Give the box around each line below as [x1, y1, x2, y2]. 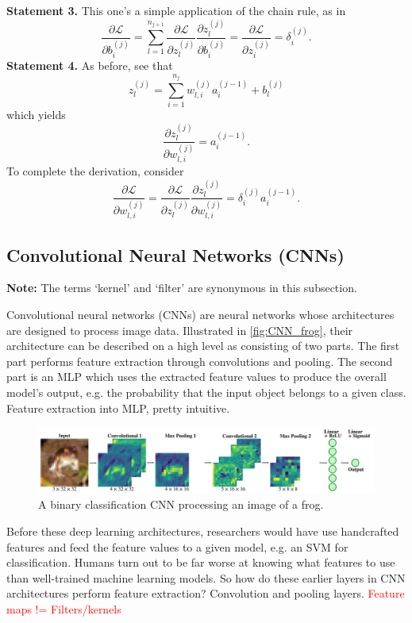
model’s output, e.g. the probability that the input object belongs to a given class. [6, 383, 406, 400]
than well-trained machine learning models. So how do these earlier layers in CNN [6, 569, 406, 586]
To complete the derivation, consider [6, 163, 184, 179]
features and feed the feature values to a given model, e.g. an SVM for [6, 538, 348, 555]
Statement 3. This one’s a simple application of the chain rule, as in [6, 2, 346, 18]
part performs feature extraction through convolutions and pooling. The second [6, 352, 393, 369]
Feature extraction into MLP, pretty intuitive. [6, 399, 230, 416]
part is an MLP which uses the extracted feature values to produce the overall [6, 368, 387, 385]
